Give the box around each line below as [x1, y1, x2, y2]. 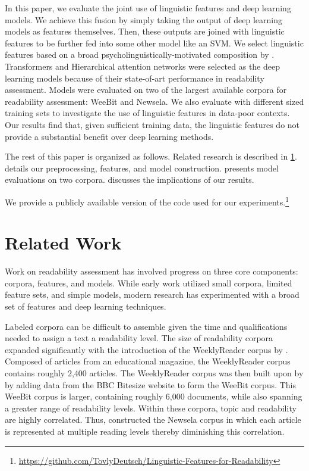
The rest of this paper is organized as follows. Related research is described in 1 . [5, 150, 297, 163]
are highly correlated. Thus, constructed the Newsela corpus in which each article [5, 413, 301, 426]
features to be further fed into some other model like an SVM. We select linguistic [5, 36, 304, 49]
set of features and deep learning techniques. [5, 300, 166, 313]
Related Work [5, 230, 122, 255]
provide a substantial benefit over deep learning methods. [5, 130, 214, 142]
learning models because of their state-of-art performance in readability [5, 71, 264, 84]
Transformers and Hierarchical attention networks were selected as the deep [5, 60, 280, 72]
